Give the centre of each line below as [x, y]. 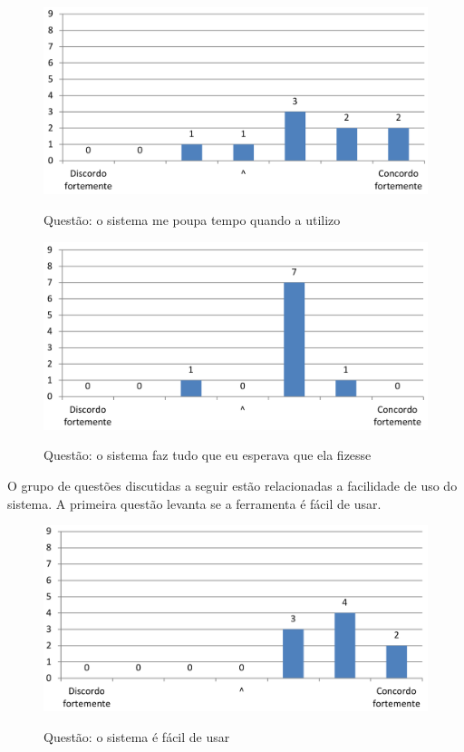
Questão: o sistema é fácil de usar [137, 736]
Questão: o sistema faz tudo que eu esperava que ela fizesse [208, 455]
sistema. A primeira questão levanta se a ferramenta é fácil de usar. [194, 503]
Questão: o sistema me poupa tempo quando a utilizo [192, 219]
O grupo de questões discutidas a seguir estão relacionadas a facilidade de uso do [232, 485]
